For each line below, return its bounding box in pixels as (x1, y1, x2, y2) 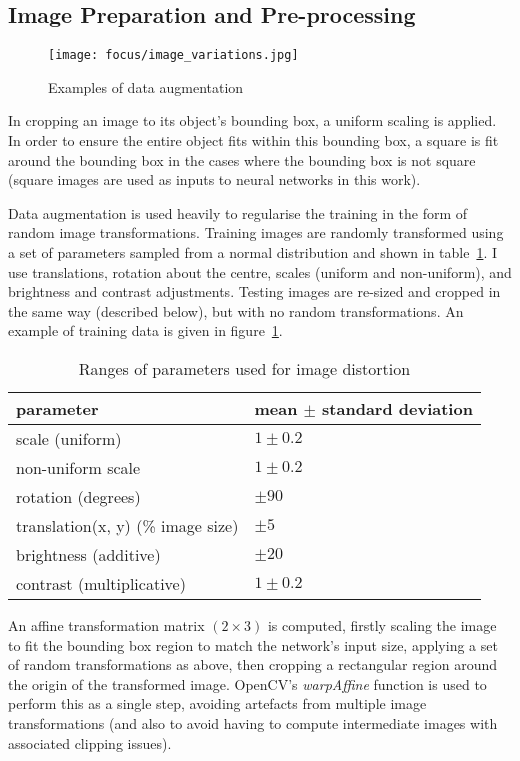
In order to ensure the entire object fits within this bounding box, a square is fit (8, 130, 499, 151)
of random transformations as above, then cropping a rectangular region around (8, 654, 498, 675)
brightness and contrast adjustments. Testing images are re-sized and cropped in (8, 281, 501, 302)
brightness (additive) (16, 542, 161, 566)
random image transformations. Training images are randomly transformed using (8, 222, 504, 243)
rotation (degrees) (16, 484, 141, 508)
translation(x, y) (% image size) (16, 513, 239, 537)
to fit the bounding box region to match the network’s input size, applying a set (8, 634, 498, 655)
